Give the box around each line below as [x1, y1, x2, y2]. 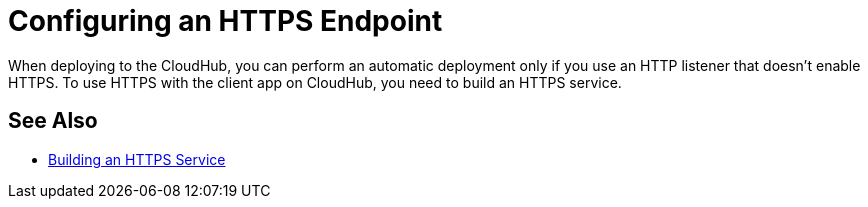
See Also [8, 108, 98, 134]
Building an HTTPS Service [48, 150, 226, 168]
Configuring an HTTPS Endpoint [8, 4, 443, 38]
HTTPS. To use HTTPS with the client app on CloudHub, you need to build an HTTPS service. [8, 73, 622, 91]
